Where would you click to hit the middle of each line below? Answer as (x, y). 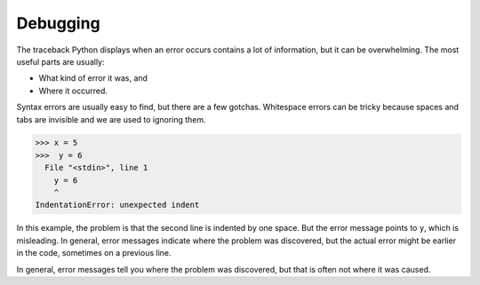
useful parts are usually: (61, 61)
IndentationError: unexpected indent (117, 205)
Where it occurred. (73, 91)
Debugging (59, 23)
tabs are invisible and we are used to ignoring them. (111, 119)
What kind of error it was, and (93, 78)
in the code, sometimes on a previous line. (94, 253)
